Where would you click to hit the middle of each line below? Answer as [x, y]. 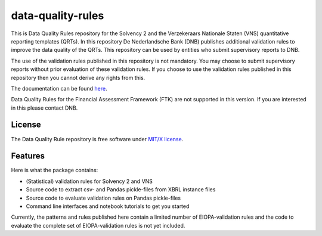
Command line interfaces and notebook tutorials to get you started [108, 206]
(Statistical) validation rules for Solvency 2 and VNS [89, 181]
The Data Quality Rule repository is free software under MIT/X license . [97, 139]
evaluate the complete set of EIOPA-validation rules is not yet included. [98, 225]
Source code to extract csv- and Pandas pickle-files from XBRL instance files [121, 190]
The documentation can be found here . [59, 88]
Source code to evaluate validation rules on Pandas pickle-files [103, 198]
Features [28, 156]
